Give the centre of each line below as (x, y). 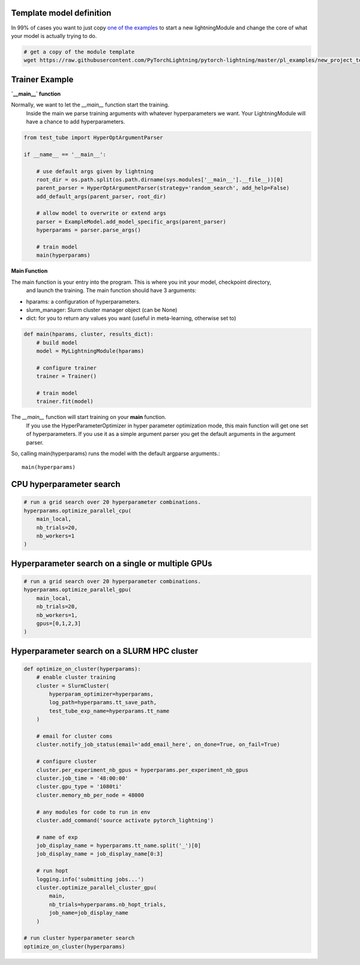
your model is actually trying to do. (54, 35)
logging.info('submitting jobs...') (90, 879)
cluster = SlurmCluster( (73, 686)
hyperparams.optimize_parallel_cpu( (78, 510)
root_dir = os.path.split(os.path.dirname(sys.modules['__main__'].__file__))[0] (160, 179)
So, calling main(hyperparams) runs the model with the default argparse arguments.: (115, 453)
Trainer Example (42, 79)
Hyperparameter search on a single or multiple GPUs (112, 563)
